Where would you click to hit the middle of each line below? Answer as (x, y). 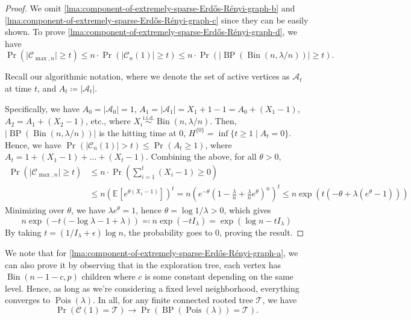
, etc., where (108, 121)
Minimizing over (35, 210)
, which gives (247, 210)
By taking (23, 232)
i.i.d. (149, 118)
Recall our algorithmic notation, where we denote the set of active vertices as (147, 76)
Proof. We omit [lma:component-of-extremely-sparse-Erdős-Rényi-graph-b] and (150, 8)
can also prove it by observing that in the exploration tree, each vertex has (143, 264)
